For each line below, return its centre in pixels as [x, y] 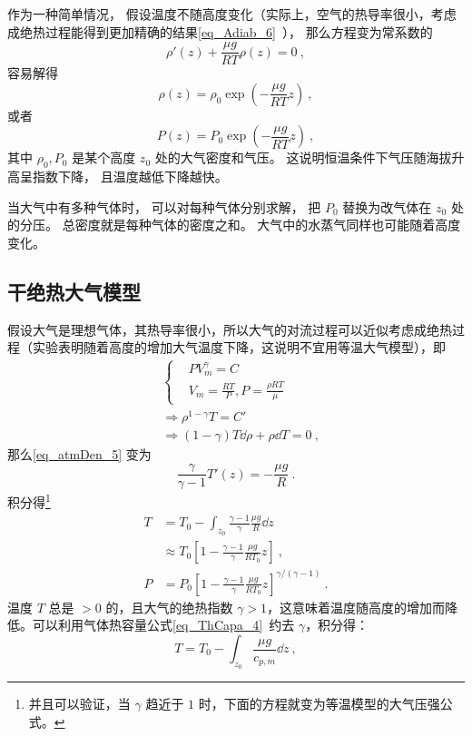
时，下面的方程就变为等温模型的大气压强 [319, 704]
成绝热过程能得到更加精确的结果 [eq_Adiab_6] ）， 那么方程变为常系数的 [220, 31]
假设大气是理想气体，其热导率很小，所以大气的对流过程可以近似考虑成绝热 [230, 329]
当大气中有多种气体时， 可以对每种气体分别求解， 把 [164, 206]
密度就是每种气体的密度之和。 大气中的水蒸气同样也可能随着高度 [268, 225]
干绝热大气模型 [74, 291]
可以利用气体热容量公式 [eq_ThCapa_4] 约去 [163, 625]
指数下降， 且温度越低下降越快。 [130, 177]
